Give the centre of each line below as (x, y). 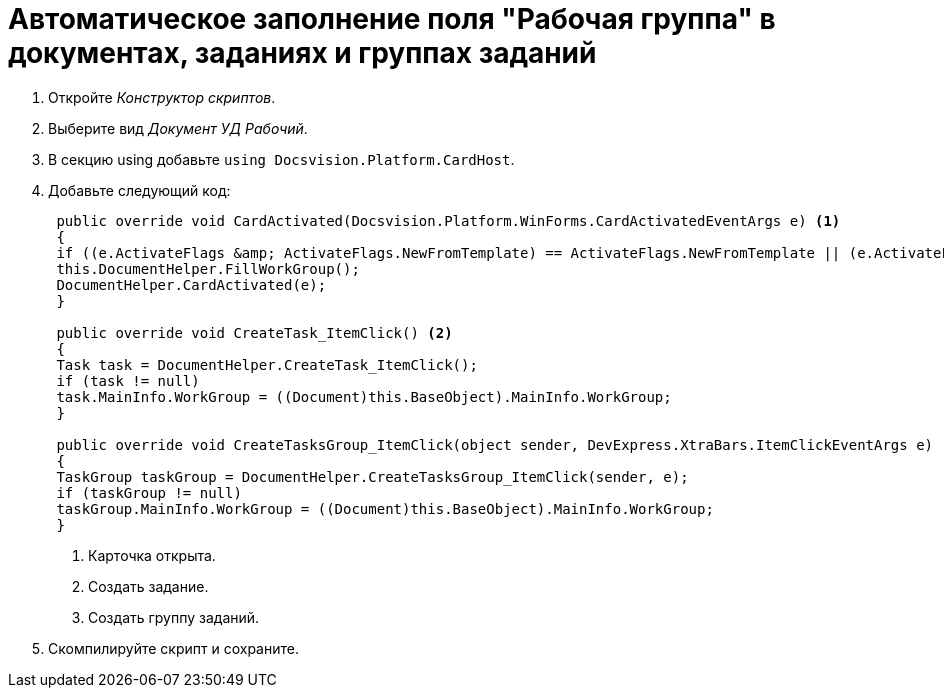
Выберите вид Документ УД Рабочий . (178, 128)
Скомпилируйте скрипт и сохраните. (173, 648)
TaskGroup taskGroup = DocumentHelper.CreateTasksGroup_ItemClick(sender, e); (372, 476)
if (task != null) (128, 380)
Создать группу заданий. (174, 617)
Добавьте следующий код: (139, 190)
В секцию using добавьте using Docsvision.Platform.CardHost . (281, 159)
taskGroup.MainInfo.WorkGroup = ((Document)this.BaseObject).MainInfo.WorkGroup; (385, 508)
